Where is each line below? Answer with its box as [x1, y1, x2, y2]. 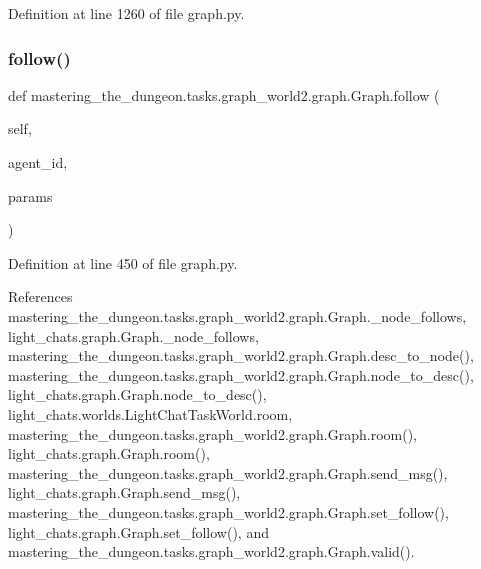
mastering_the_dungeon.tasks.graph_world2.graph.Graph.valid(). [8, 541, 415, 562]
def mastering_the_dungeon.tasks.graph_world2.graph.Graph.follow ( [8, 84, 440, 105]
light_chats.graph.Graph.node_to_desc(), [8, 384, 267, 405]
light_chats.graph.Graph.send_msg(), [8, 482, 241, 503]
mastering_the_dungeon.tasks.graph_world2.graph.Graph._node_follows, [8, 305, 467, 326]
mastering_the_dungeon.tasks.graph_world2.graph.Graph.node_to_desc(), [8, 364, 474, 385]
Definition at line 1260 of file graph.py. [8, 3, 245, 23]
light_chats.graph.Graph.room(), [8, 443, 210, 464]
